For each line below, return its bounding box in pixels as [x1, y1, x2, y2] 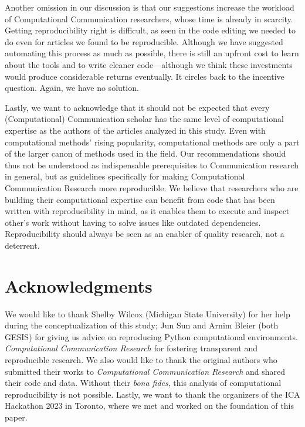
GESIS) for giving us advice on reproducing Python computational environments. [5, 330, 298, 343]
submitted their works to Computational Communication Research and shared [5, 365, 286, 377]
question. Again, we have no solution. [5, 82, 139, 94]
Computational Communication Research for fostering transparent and [5, 342, 257, 354]
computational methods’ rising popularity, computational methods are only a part [5, 135, 300, 148]
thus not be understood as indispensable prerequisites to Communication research [5, 158, 299, 171]
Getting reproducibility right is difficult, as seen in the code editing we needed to [5, 24, 296, 36]
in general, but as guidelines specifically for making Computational [5, 170, 245, 182]
